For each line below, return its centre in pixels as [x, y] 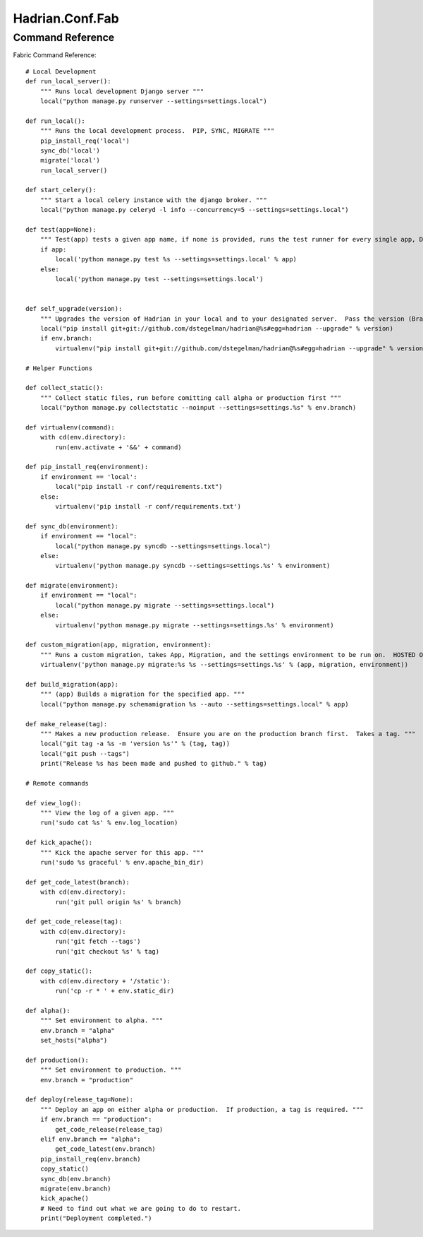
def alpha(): [48, 1011]
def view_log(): [54, 803]
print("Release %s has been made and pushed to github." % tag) [153, 764]
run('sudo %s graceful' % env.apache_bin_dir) [122, 863]
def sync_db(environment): [72, 526]
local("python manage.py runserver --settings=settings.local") [153, 101]
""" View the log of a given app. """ [107, 813]
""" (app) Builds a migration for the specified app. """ [142, 694]
